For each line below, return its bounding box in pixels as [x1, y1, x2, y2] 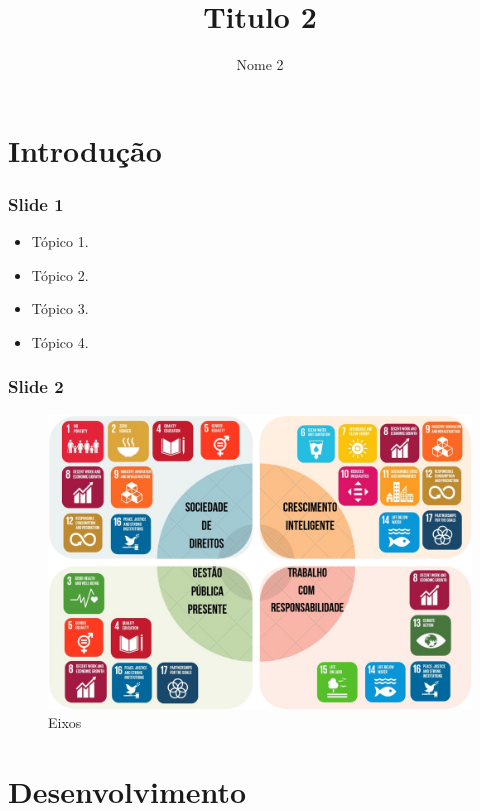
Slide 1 [8, 191, 64, 216]
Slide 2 [8, 374, 64, 399]
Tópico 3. [31, 298, 89, 319]
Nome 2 [236, 54, 284, 75]
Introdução [8, 129, 162, 170]
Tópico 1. [31, 231, 89, 252]
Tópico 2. [31, 264, 89, 285]
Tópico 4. [31, 331, 89, 352]
